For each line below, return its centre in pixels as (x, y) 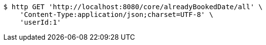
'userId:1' (41, 22)
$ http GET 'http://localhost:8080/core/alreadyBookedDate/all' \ (133, 7)
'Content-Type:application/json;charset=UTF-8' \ (116, 15)
